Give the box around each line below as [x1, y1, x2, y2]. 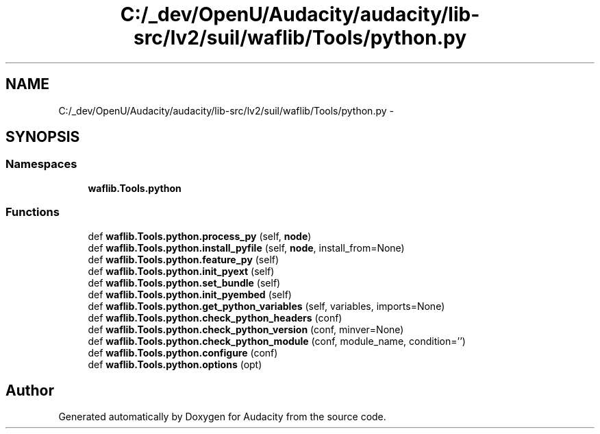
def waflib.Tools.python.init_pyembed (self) [88, 288, 292, 300]
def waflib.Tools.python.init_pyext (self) [88, 265, 275, 277]
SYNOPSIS [5, 128, 80, 146]
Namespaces [5, 157, 77, 171]
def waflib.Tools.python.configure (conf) [88, 346, 278, 359]
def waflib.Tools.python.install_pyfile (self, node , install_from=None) [88, 241, 405, 254]
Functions [5, 205, 60, 219]
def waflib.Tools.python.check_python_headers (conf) [88, 311, 342, 324]
